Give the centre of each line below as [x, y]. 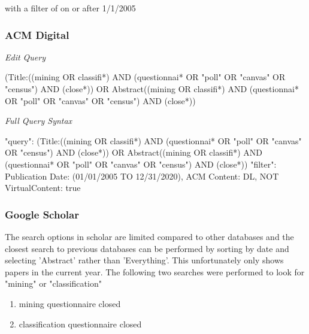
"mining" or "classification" [53, 283]
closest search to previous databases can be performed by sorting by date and [147, 248]
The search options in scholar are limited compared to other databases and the [149, 236]
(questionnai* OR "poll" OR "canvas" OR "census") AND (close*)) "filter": [141, 164]
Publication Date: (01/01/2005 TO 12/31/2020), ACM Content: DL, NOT [142, 176]
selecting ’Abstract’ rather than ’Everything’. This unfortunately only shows [144, 260]
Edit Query [25, 57]
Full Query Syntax [39, 121]
